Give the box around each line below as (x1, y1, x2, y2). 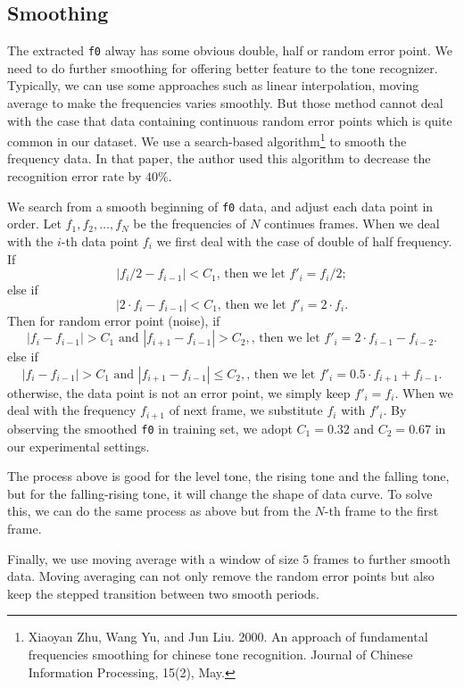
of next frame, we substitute (169, 401, 323, 419)
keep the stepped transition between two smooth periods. (7, 584, 319, 602)
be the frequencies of (133, 214, 246, 233)
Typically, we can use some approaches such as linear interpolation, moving (7, 76, 419, 95)
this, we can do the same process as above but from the (7, 501, 311, 520)
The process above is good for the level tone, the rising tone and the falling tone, (7, 467, 450, 485)
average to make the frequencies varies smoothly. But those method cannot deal (7, 94, 443, 112)
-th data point (61, 231, 139, 250)
